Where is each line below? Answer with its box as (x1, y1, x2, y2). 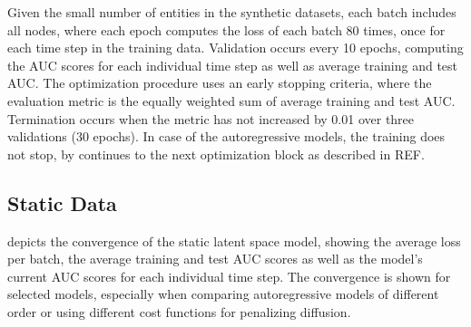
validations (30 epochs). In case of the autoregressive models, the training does (7, 127, 446, 146)
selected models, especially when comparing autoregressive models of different (7, 284, 439, 303)
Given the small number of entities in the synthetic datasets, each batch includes (7, 3, 456, 21)
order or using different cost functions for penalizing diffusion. (7, 302, 351, 321)
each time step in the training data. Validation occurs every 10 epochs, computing (7, 38, 464, 57)
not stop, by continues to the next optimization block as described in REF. (7, 144, 425, 163)
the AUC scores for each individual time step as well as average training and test (7, 55, 458, 74)
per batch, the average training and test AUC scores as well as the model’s (7, 249, 423, 268)
